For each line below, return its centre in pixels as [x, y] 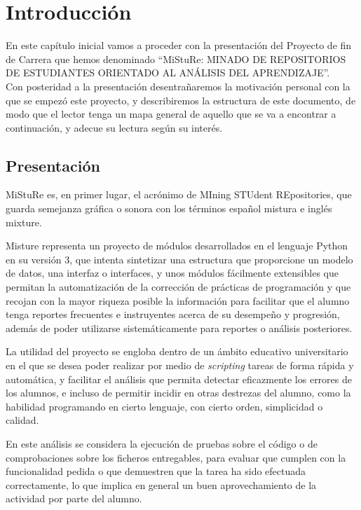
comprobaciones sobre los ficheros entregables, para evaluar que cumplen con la [176, 457]
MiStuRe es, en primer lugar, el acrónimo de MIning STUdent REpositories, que [179, 194]
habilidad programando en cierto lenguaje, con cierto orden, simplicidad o [164, 406]
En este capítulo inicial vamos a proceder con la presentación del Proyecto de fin [179, 45]
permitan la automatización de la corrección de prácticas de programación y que [178, 287]
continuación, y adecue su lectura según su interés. [114, 127]
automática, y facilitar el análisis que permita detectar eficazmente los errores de [179, 379]
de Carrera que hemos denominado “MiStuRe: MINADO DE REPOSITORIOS [176, 58]
